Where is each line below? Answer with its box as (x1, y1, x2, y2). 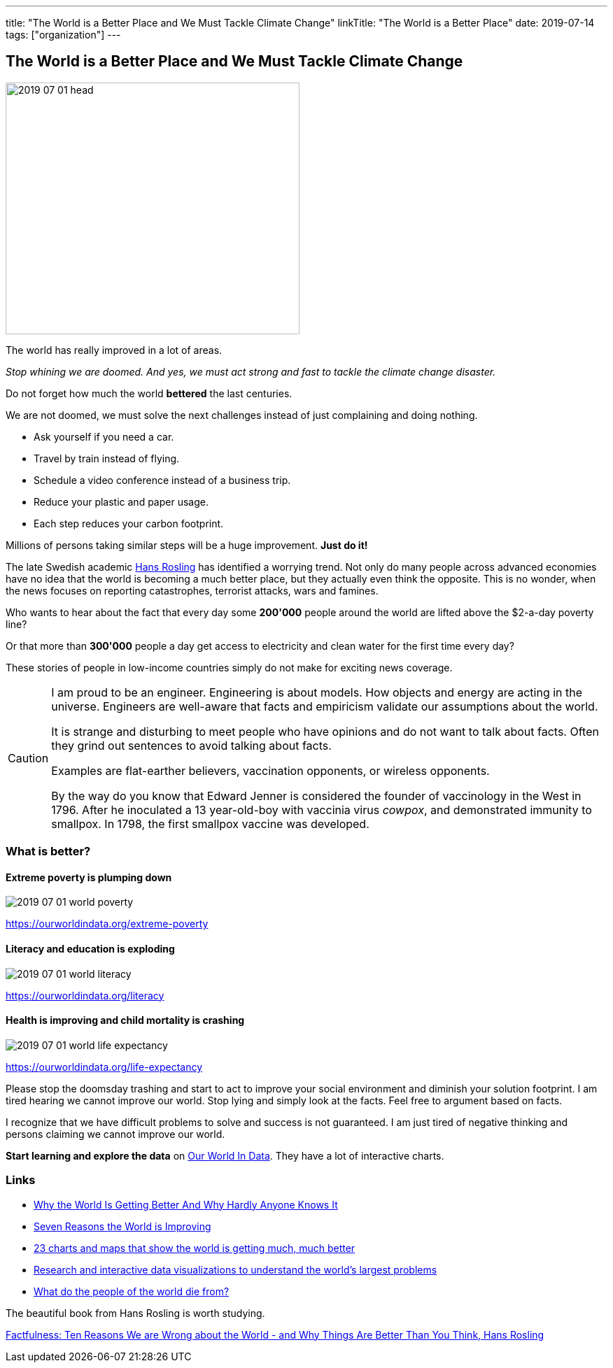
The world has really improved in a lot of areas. (6, 343, 223, 356)
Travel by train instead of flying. (34, 452, 180, 464)
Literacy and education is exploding (6, 943, 175, 955)
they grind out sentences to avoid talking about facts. (51, 738, 332, 753)
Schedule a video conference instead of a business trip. (34, 473, 291, 486)
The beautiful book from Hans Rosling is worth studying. (6, 1306, 265, 1319)
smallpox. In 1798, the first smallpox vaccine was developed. (51, 816, 369, 831)
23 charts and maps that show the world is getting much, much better (34, 1241, 355, 1254)
